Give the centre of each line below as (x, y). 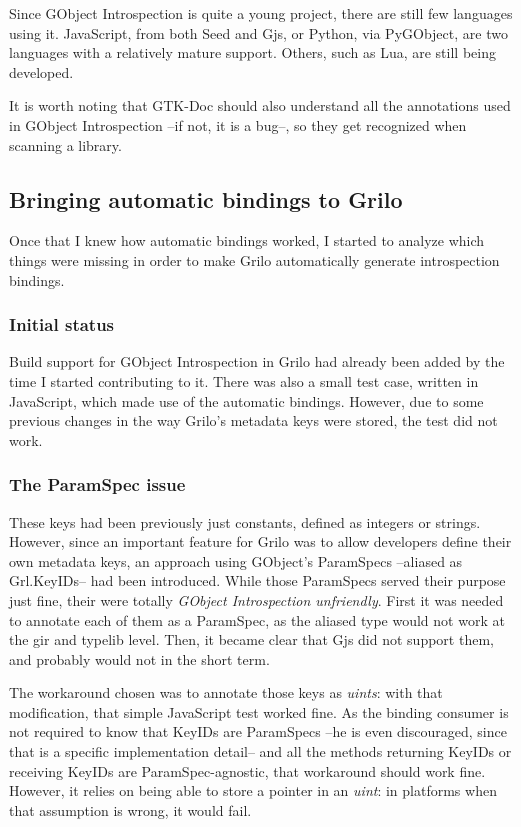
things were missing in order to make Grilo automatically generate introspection (254, 259)
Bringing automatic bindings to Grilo (206, 198)
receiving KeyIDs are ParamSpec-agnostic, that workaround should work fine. (247, 770)
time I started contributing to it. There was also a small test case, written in (244, 380)
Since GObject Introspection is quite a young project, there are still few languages (261, 13)
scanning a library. (65, 144)
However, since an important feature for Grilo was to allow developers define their (260, 541)
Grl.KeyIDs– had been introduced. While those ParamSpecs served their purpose (257, 580)
